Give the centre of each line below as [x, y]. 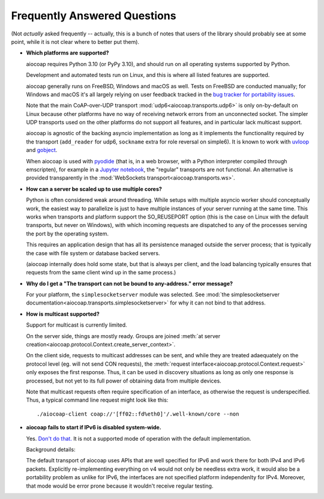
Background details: [51, 449]
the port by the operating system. [67, 234]
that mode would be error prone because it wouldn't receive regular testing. [120, 486]
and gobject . [42, 150]
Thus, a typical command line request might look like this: [97, 400]
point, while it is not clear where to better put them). [75, 41]
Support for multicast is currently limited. [76, 325]
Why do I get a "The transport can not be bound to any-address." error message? [130, 283]
